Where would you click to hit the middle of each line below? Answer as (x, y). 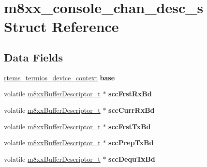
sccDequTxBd (132, 159)
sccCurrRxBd (132, 110)
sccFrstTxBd (130, 126)
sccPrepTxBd (131, 143)
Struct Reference (61, 26)
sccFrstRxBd (130, 94)
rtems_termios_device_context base (59, 77)
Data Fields (34, 57)
